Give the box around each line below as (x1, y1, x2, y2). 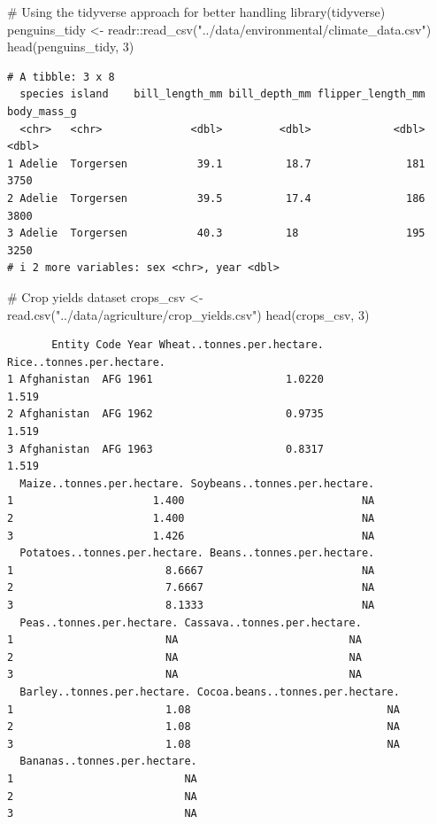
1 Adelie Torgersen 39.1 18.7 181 (7, 157, 425, 170)
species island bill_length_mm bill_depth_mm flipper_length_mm (19, 88, 425, 101)
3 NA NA (7, 668, 362, 681)
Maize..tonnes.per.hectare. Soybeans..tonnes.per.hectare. (19, 477, 375, 490)
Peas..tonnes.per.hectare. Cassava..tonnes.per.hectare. (19, 616, 362, 629)
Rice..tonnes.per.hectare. (7, 355, 165, 369)
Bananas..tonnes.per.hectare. (19, 755, 197, 768)
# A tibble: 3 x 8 (7, 70, 115, 83)
